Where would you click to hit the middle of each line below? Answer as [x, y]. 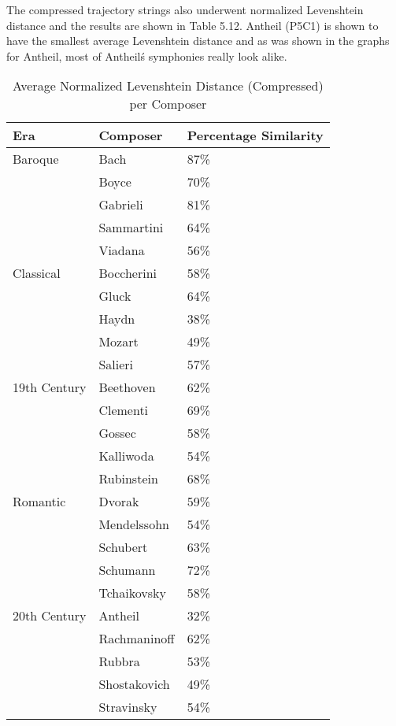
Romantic [39, 502]
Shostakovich [134, 684]
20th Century [50, 616]
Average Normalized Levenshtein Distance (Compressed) [168, 86]
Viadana [122, 250]
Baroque [36, 159]
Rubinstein [128, 479]
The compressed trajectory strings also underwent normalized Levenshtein [185, 9]
